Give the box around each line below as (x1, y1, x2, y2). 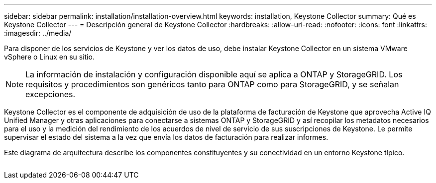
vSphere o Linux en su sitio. (4, 53, 95, 61)
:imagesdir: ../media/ (4, 29, 72, 37)
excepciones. (25, 89, 76, 99)
